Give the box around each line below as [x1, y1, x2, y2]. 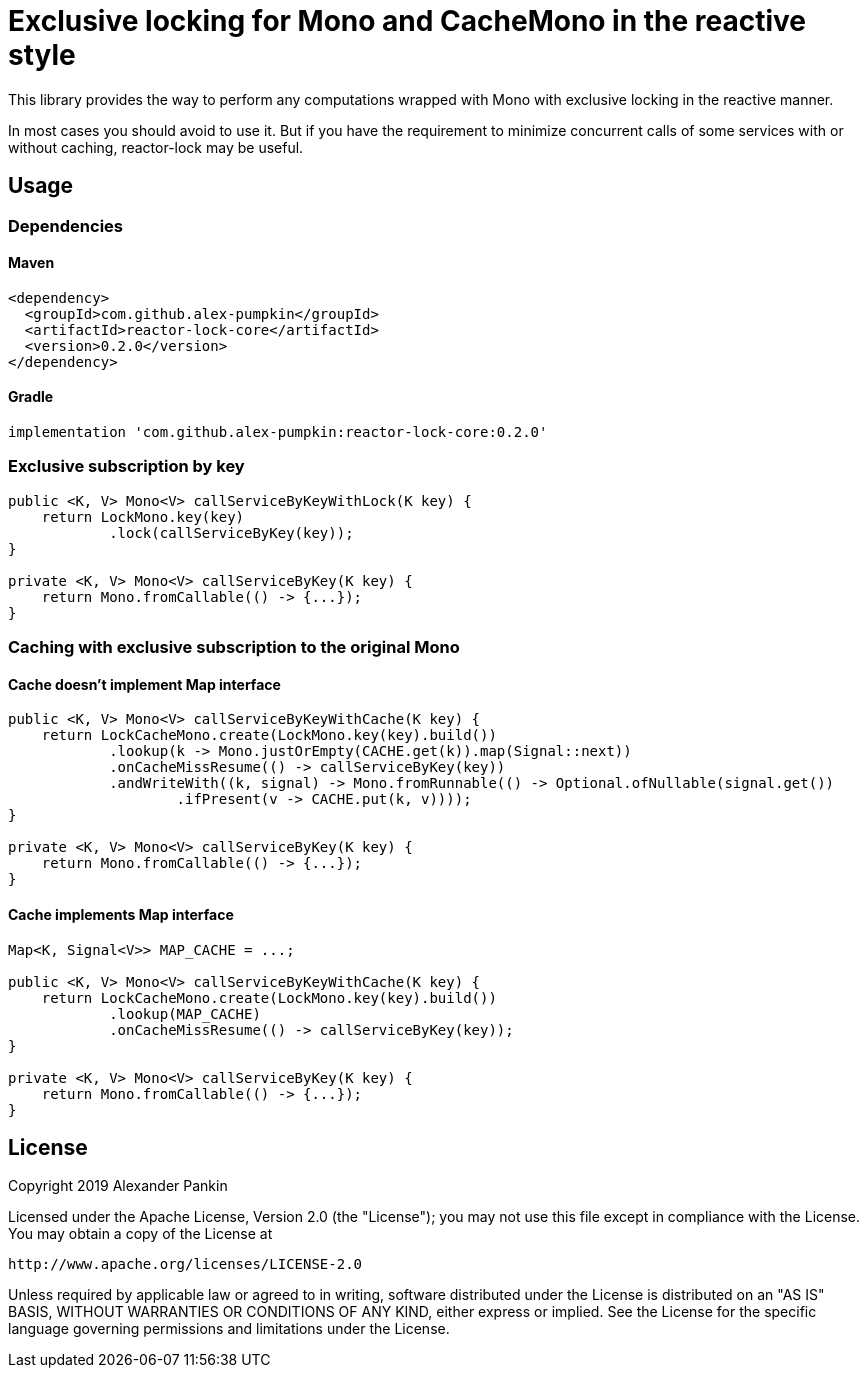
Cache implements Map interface [8, 905, 234, 923]
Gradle [8, 388, 54, 406]
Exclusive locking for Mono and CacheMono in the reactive [8, 4, 807, 38]
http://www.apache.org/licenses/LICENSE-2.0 [8, 1256, 363, 1273]
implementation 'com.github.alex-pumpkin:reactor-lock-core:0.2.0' [8, 424, 548, 441]
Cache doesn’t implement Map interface [8, 675, 281, 693]
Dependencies [8, 215, 124, 236]
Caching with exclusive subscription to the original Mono [8, 637, 460, 658]
